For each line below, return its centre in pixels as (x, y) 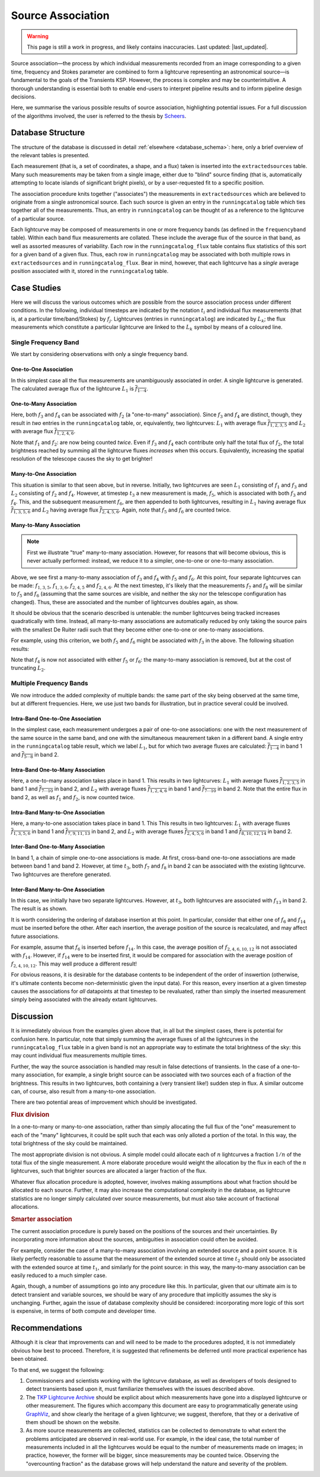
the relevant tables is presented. (50, 155)
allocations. (25, 1206)
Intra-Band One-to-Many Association (58, 770)
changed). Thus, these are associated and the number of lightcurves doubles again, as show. (125, 602)
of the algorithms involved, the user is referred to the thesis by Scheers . (99, 116)
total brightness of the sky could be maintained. (69, 1144)
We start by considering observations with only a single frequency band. (100, 354)
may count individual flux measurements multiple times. (79, 1056)
